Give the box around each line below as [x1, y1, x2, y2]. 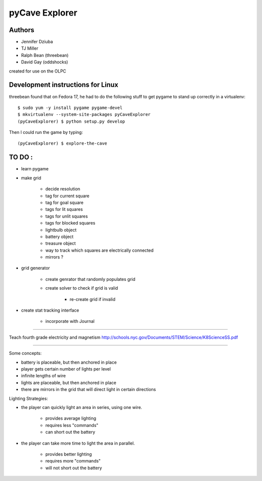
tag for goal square [45, 200, 84, 205]
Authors [9, 26, 34, 34]
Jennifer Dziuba [21, 39, 53, 45]
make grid [21, 175, 41, 181]
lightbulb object [45, 227, 77, 233]
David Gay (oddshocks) [21, 59, 68, 65]
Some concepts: [9, 351, 42, 356]
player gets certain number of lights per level [21, 366, 111, 372]
